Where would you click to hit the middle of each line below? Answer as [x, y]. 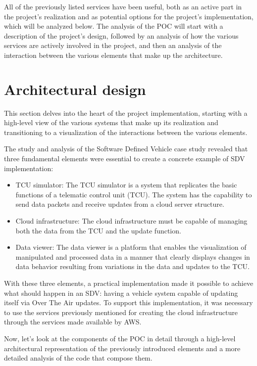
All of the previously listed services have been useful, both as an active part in [123, 6]
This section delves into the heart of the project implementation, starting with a [126, 113]
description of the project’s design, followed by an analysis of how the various [121, 35]
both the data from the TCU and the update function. [98, 230]
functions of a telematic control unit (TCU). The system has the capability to [134, 194]
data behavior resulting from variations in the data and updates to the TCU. [132, 266]
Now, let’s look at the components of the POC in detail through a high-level [120, 338]
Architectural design [75, 89]
